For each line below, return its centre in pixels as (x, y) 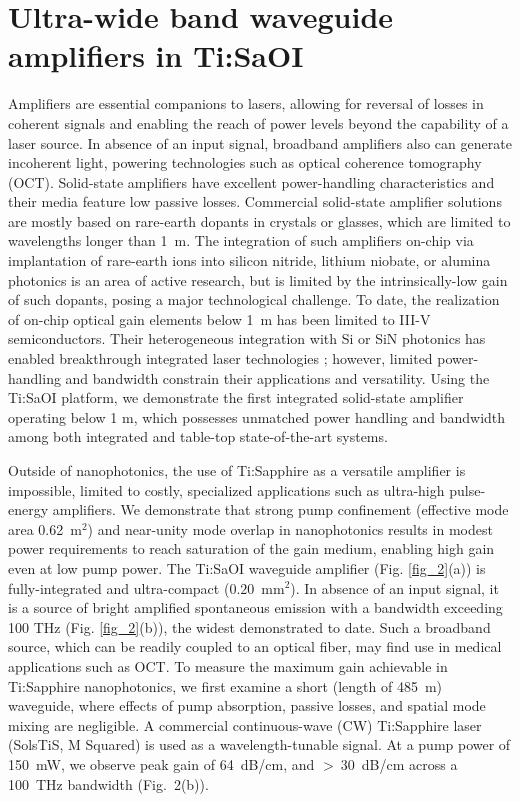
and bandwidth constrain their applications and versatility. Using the (277, 377)
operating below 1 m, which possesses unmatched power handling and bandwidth (257, 416)
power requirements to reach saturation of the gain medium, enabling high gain (251, 548)
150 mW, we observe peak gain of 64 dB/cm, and (161, 763)
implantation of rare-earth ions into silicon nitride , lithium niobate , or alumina (249, 260)
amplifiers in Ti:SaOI (156, 55)
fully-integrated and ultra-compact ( (119, 587)
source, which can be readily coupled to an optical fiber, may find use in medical (255, 646)
